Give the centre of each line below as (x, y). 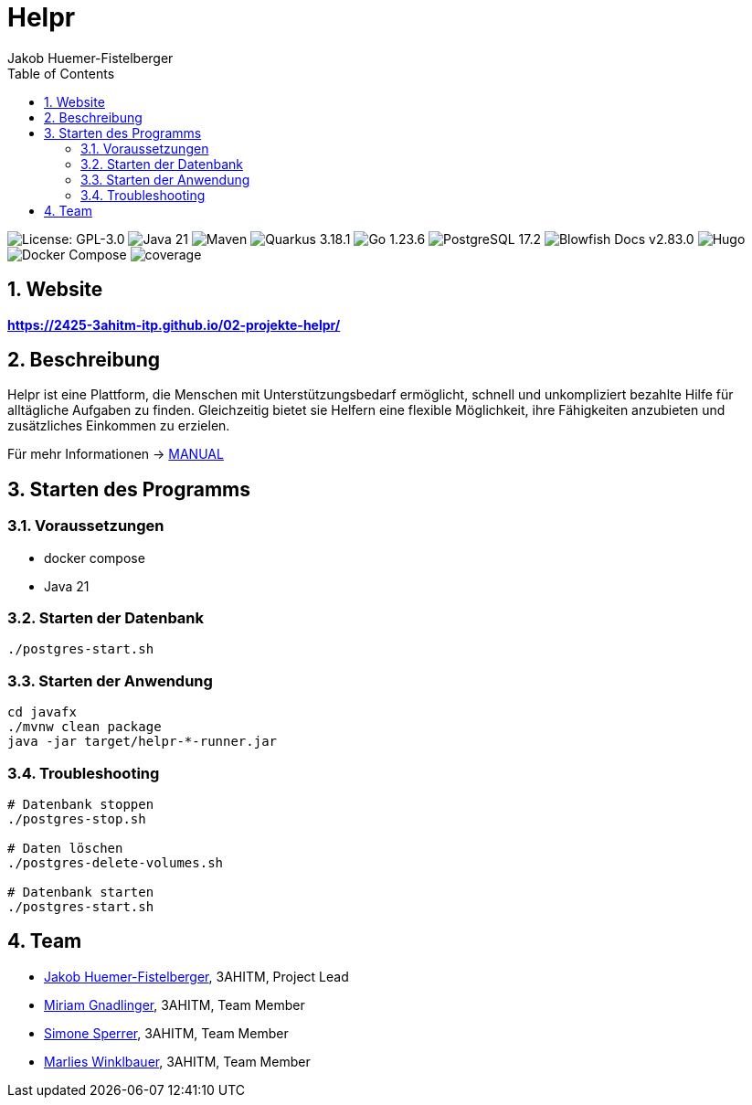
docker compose (95, 558)
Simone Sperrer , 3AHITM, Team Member (166, 1033)
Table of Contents (61, 73)
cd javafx (42, 712)
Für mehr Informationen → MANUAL (116, 454)
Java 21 (67, 586)
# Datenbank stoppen (81, 804)
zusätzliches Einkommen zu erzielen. (119, 426)
